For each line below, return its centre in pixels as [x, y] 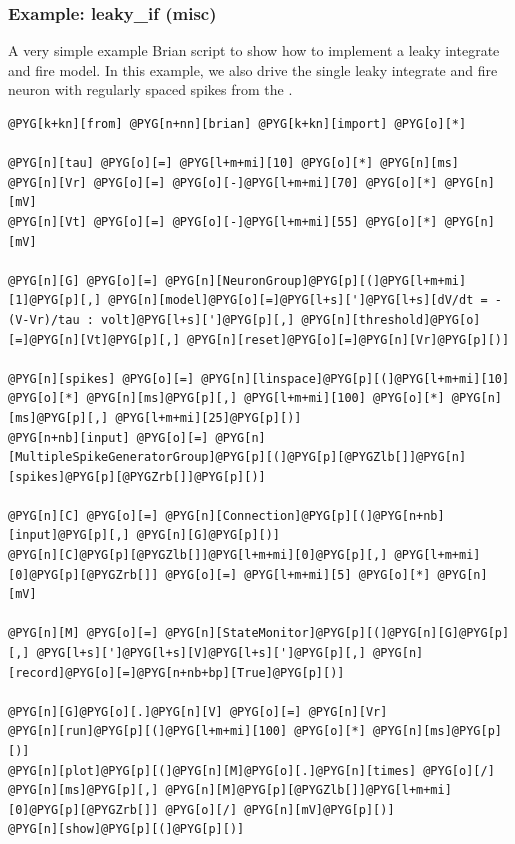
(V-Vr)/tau [44, 319]
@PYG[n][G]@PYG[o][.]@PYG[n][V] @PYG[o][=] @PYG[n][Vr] [198, 711]
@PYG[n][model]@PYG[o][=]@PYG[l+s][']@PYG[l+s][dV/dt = [298, 300]
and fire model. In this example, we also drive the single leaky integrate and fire [253, 69]
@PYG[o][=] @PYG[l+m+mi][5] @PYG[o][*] [298, 574]
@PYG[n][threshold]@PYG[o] [391, 319]
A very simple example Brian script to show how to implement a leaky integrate [254, 50]
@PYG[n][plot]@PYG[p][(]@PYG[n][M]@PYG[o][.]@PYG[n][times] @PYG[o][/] [251, 770]
